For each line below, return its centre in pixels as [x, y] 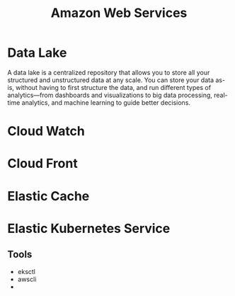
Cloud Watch [46, 131]
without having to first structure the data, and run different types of [113, 87]
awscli [27, 279]
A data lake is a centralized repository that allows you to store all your [109, 72]
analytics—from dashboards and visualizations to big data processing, [110, 95]
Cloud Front [42, 164]
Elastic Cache [48, 196]
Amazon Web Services [119, 13]
